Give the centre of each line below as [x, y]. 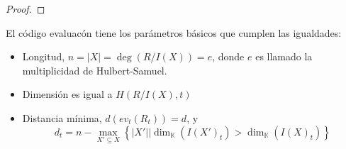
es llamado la [284, 56]
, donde [228, 56]
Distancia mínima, [62, 117]
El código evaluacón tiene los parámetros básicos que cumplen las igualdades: [174, 32]
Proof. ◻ [26, 9]
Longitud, [44, 56]
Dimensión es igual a [67, 94]
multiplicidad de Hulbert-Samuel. [95, 70]
